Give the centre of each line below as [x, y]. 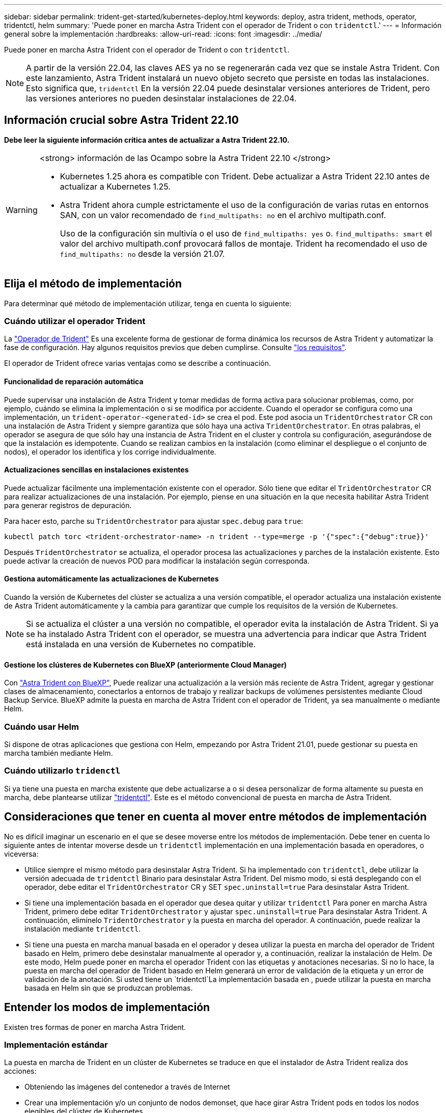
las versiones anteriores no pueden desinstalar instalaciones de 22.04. [161, 98]
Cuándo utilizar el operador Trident [75, 321]
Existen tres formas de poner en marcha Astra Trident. [95, 1027]
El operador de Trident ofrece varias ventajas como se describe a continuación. [138, 363]
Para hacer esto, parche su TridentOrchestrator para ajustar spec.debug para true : [154, 521]
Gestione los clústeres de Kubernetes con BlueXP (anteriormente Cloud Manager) [146, 665]
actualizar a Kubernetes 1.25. [115, 186]
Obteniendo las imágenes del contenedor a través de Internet [127, 1087]
